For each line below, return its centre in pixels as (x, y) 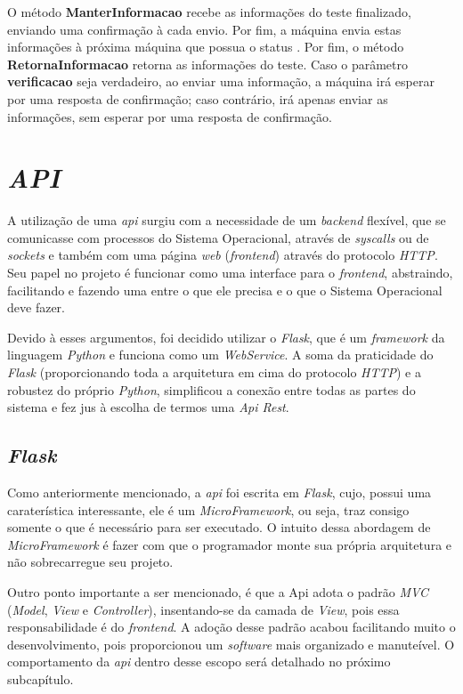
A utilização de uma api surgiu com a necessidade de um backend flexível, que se (227, 220)
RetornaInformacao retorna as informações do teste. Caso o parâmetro (208, 64)
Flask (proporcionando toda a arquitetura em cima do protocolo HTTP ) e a (215, 372)
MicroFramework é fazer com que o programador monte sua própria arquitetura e (230, 544)
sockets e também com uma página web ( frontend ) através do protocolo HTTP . (223, 255)
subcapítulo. (41, 678)
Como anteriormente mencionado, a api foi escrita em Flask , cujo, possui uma (219, 492)
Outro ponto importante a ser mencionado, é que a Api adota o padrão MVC (218, 591)
